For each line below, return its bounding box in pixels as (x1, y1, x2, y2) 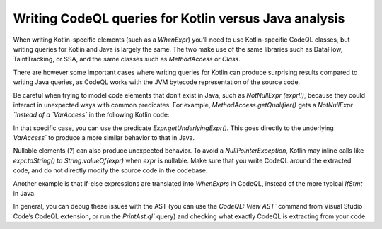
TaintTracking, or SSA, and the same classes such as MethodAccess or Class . (13, 55, 241, 64)
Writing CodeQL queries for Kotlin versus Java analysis (13, 11, 345, 26)
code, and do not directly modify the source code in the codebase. (13, 166, 208, 175)
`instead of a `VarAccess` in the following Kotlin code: (13, 110, 170, 119)
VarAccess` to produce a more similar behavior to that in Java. (13, 134, 195, 142)
